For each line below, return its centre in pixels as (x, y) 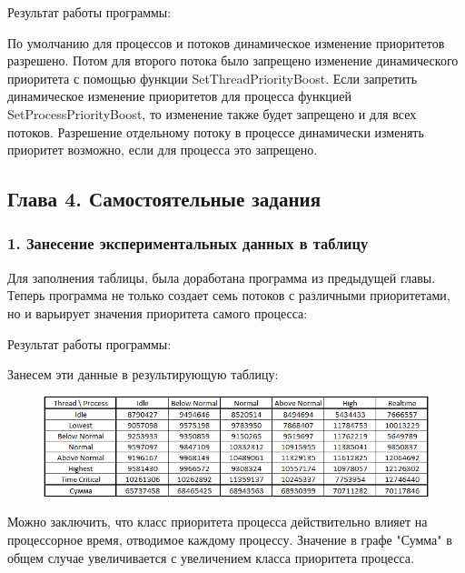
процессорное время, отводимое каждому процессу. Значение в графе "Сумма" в (230, 540)
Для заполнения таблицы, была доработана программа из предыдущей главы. (222, 277)
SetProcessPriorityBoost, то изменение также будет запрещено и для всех (212, 113)
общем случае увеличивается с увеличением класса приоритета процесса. (211, 557)
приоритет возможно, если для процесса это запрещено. (163, 150)
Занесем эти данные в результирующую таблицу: (143, 374)
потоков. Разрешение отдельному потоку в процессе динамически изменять (216, 131)
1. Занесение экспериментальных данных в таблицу (188, 243)
